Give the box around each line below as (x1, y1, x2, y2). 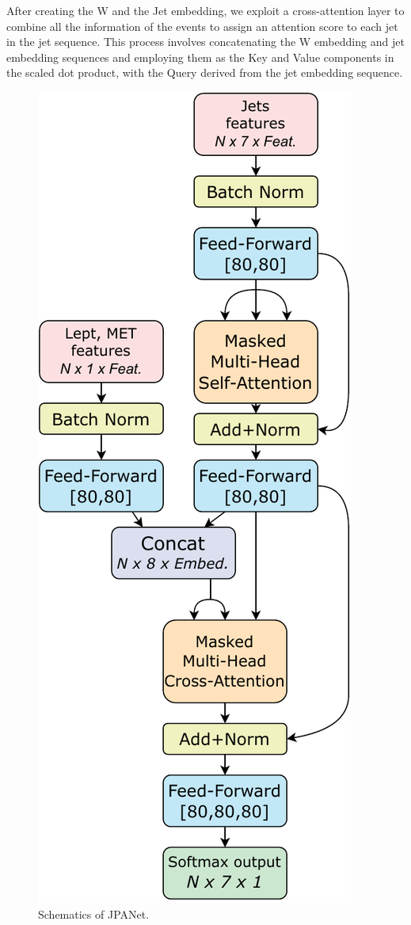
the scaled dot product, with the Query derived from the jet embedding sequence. (6, 64, 403, 81)
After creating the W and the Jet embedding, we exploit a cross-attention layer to (6, 2, 405, 18)
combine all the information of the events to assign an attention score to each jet (6, 17, 398, 34)
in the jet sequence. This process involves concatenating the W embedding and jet (6, 33, 405, 50)
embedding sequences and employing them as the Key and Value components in (6, 48, 394, 65)
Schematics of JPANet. (38, 905, 150, 922)
